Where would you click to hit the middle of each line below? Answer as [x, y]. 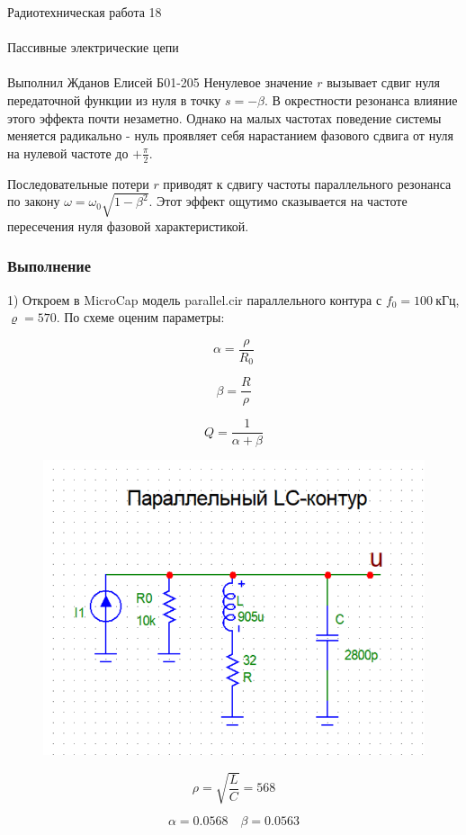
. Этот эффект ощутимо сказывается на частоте [278, 201]
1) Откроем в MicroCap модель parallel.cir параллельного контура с [195, 299]
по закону [34, 201]
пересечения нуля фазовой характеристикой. [128, 225]
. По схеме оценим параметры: [140, 317]
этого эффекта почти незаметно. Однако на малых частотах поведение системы [224, 117]
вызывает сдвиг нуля [383, 82]
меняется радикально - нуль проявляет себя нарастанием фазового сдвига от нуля [230, 135]
